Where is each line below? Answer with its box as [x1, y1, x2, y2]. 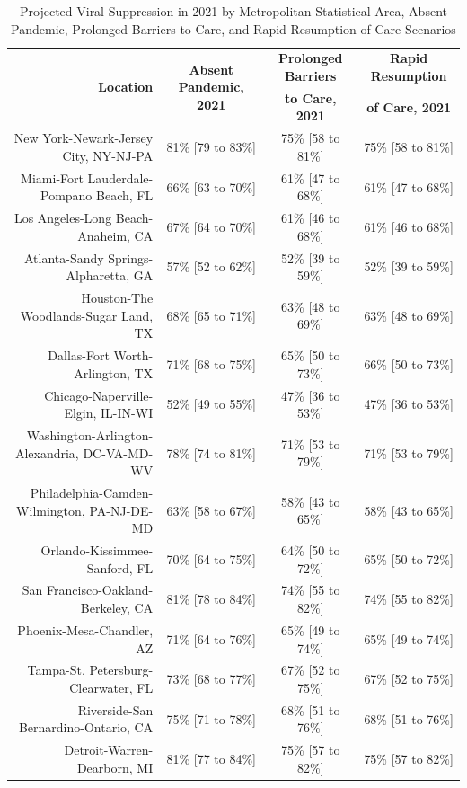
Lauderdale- [87, 168, 154, 187]
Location [98, 77, 154, 96]
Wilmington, [16, 500, 85, 519]
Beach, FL [96, 186, 154, 205]
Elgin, [64, 403, 97, 422]
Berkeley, [80, 598, 130, 617]
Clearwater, [69, 677, 133, 696]
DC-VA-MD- [83, 443, 154, 462]
